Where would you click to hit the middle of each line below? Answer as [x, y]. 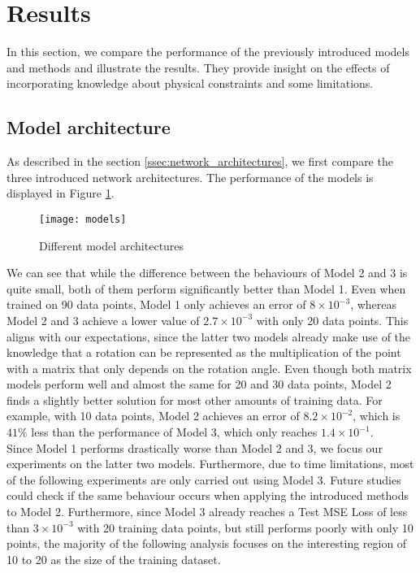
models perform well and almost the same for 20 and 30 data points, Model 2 [199, 384]
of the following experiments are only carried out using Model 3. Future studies [204, 479]
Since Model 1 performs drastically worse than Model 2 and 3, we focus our [195, 447]
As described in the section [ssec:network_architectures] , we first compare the [200, 161]
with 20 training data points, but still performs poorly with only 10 [245, 527]
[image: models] [83, 219]
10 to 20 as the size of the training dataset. [114, 559]
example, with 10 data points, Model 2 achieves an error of [153, 416]
